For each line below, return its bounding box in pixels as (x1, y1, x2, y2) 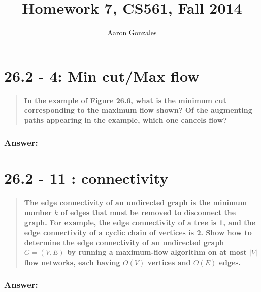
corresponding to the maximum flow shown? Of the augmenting (24, 105, 252, 115)
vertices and (147, 256, 191, 267)
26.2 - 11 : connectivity (4, 168, 169, 188)
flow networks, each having (24, 256, 120, 267)
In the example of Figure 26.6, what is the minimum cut (24, 94, 226, 105)
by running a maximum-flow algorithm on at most (67, 247, 247, 257)
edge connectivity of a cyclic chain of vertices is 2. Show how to (24, 227, 252, 238)
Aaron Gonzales (107, 27, 157, 38)
